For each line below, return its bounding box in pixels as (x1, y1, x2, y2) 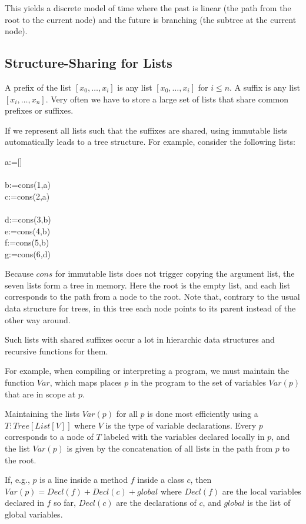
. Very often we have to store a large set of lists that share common (45, 92, 289, 105)
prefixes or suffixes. (5, 104, 74, 117)
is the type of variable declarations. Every (105, 419, 257, 431)
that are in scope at (5, 387, 76, 400)
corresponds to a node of (5, 430, 94, 443)
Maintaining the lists (5, 407, 79, 420)
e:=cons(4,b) (5, 224, 51, 237)
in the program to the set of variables (131, 376, 266, 389)
